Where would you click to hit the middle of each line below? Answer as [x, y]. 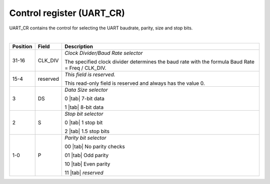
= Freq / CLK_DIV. [85, 68]
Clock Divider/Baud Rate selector [103, 53]
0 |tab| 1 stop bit [83, 123]
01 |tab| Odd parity [86, 156]
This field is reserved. [90, 75]
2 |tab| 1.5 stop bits [87, 131]
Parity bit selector [85, 138]
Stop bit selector [84, 114]
